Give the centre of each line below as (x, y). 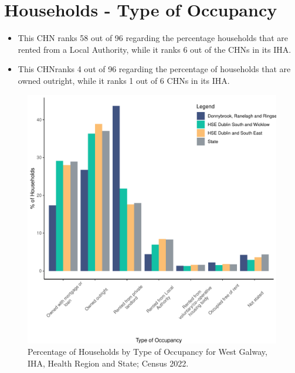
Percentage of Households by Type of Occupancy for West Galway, (147, 352)
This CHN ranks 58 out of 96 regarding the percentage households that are (153, 38)
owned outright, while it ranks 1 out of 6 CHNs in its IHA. (124, 80)
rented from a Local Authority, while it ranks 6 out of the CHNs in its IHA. (155, 49)
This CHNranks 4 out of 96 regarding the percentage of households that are (154, 69)
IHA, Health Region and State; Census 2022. (108, 363)
